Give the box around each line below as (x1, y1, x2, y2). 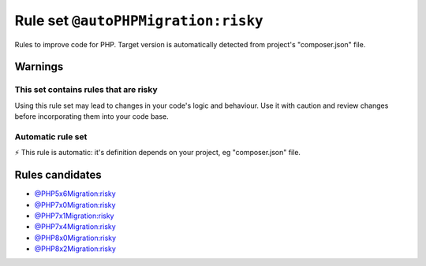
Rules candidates (14, 168, 102, 182)
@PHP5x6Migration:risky (34, 189, 116, 198)
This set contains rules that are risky (14, 84, 158, 95)
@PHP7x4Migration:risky (34, 222, 116, 231)
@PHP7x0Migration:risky (34, 200, 116, 209)
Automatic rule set (14, 131, 88, 142)
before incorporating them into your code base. (14, 112, 169, 121)
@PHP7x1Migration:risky (34, 211, 114, 220)
